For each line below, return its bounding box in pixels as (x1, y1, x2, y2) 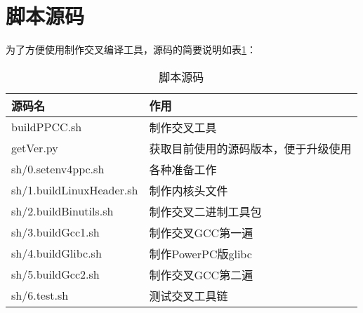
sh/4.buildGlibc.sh (11, 245, 102, 262)
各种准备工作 (149, 161, 217, 178)
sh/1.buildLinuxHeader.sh (11, 182, 138, 199)
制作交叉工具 (149, 119, 217, 135)
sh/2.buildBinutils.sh (11, 203, 114, 220)
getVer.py (11, 140, 58, 156)
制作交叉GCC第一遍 (149, 224, 253, 241)
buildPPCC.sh (11, 119, 82, 135)
